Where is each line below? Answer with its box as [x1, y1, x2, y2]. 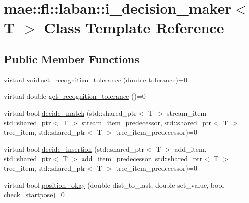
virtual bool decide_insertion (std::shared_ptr [4, 143, 144, 154]
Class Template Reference [44, 17, 224, 38]
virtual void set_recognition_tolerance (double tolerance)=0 [4, 74, 187, 84]
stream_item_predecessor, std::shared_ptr [81, 117, 212, 127]
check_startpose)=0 [4, 189, 65, 200]
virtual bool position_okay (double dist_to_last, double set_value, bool [4, 179, 224, 190]
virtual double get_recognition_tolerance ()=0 [4, 91, 146, 101]
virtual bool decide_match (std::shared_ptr [4, 107, 137, 118]
